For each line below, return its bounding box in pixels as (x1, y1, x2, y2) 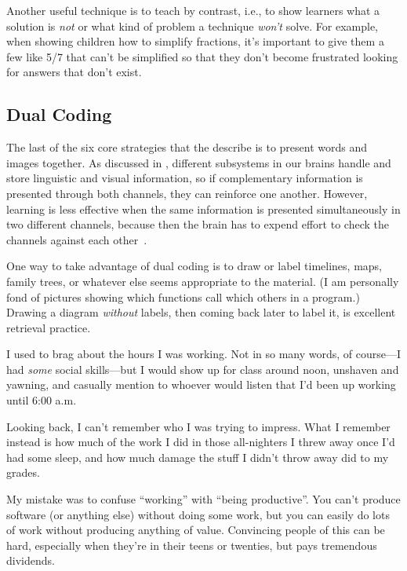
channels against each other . (6, 231, 147, 247)
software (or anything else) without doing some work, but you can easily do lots (6, 506, 390, 522)
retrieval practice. (6, 319, 91, 335)
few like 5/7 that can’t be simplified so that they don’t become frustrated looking (6, 48, 398, 64)
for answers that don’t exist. (6, 64, 142, 80)
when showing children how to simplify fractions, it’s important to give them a (6, 33, 384, 49)
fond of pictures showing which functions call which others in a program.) (6, 288, 360, 305)
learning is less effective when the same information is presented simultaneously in (6, 200, 401, 217)
